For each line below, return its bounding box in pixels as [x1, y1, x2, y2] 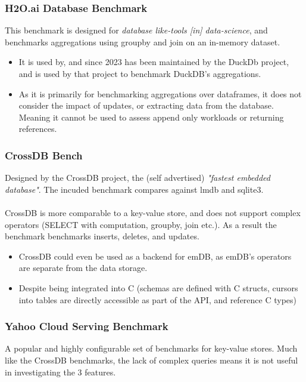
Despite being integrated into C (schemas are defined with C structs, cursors [18, 281, 298, 294]
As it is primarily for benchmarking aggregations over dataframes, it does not [18, 87, 302, 100]
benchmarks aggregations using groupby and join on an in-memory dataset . [5, 35, 280, 48]
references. [18, 122, 57, 135]
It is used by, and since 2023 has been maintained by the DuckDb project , [18, 56, 289, 68]
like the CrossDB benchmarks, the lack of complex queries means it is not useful [5, 353, 298, 366]
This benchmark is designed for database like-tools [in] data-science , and [5, 24, 268, 36]
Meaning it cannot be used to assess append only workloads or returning [18, 110, 284, 123]
